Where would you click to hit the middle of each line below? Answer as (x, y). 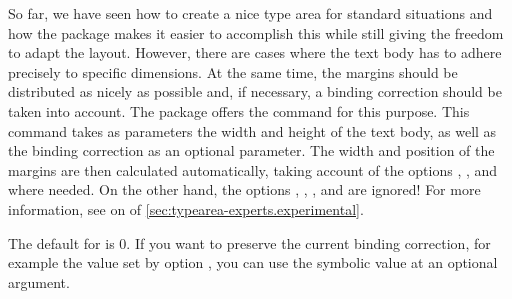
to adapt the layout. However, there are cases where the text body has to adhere (255, 52)
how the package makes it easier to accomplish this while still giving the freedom (256, 32)
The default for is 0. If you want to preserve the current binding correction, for (249, 242)
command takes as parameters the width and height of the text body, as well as (252, 130)
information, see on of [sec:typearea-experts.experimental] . (186, 208)
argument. (39, 281)
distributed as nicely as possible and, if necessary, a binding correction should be (255, 91)
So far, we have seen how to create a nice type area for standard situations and (250, 13)
